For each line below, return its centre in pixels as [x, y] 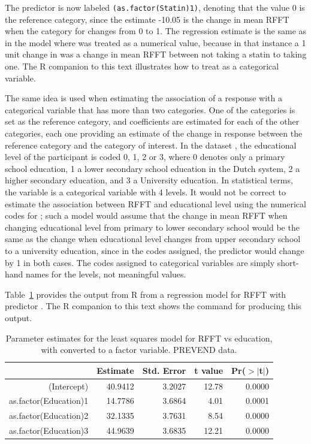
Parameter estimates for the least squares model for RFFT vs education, [139, 338]
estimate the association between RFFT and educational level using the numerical [155, 203]
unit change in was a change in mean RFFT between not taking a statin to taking [156, 54]
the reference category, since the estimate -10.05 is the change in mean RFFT [147, 19]
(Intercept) [69, 386]
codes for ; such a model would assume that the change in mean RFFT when [146, 215]
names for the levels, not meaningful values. [106, 274]
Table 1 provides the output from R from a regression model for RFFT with [146, 294]
